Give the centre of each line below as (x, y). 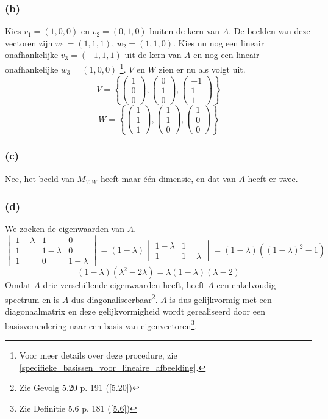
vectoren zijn (29, 42)
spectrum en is (32, 299)
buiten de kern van (185, 31)
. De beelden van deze (269, 31)
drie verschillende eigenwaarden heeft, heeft (124, 285)
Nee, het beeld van (40, 178)
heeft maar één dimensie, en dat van (168, 178)
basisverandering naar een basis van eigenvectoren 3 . (101, 324)
